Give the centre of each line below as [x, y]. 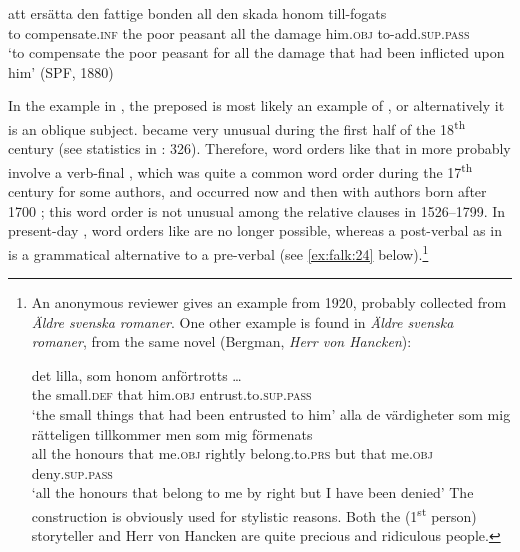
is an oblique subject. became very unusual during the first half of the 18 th [237, 127]
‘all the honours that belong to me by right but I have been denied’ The [252, 492]
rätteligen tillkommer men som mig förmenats [172, 433]
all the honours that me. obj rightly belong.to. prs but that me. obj [232, 453]
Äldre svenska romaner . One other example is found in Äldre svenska [242, 321]
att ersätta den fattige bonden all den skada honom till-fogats [197, 13]
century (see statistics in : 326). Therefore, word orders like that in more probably [259, 148]
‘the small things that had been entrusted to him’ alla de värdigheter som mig [271, 414]
